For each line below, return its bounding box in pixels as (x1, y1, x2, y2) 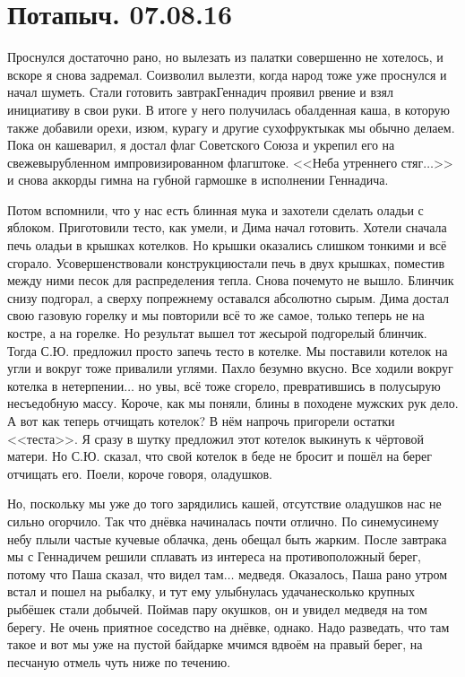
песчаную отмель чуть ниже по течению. (7, 652, 231, 671)
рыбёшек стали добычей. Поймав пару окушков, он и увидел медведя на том (7, 599, 427, 618)
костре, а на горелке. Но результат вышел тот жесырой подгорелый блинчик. (7, 324, 427, 343)
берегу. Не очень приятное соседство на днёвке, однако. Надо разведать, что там (7, 617, 450, 636)
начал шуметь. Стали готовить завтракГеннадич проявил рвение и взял (7, 82, 394, 101)
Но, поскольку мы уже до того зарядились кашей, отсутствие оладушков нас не (7, 494, 442, 513)
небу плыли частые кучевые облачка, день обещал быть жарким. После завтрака (7, 529, 447, 548)
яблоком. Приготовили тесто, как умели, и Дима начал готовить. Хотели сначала (7, 218, 447, 237)
